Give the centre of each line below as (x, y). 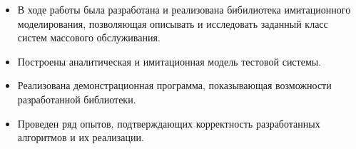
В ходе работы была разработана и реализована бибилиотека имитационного (184, 9)
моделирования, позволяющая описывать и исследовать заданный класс (173, 23)
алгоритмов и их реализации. (81, 137)
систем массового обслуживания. (89, 37)
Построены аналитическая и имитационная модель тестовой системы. (169, 61)
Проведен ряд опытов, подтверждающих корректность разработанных (169, 123)
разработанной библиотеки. (77, 99)
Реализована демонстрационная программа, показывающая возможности (174, 85)
